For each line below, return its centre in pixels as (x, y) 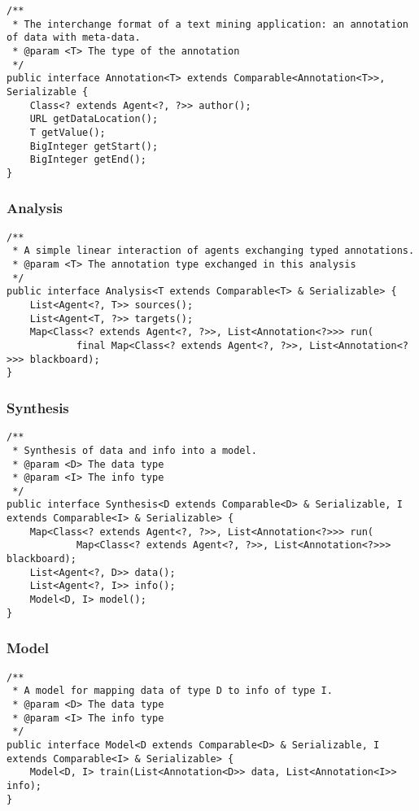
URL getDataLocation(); (94, 119)
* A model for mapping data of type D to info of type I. (172, 691)
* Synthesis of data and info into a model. (135, 450)
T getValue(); (68, 132)
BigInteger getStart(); (94, 146)
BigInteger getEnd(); (88, 160)
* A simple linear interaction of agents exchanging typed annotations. (214, 251)
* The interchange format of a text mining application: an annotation (210, 24)
